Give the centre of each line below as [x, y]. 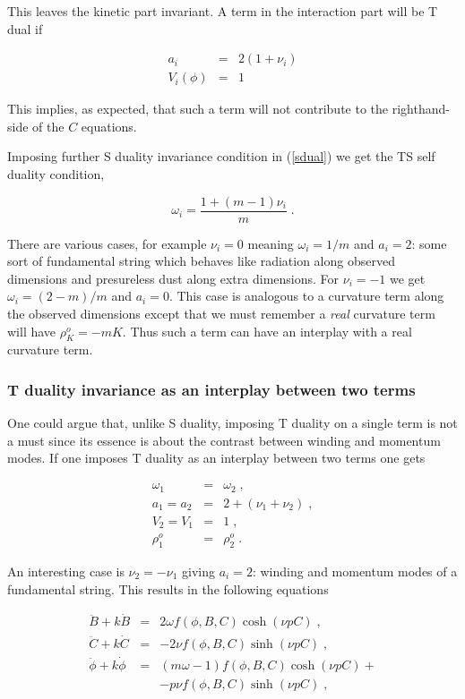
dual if [25, 28]
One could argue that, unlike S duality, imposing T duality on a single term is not [232, 423]
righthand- [421, 109]
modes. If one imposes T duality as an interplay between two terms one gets [216, 458]
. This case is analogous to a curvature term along [306, 296]
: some [429, 243]
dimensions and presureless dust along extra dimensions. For [173, 278]
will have [32, 331]
